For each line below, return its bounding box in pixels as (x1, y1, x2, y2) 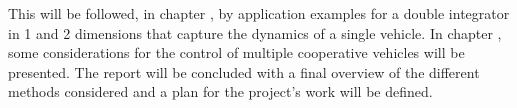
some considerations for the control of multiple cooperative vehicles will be (8, 42, 465, 63)
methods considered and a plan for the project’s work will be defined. (8, 81, 433, 102)
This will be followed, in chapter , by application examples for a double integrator (8, 3, 510, 23)
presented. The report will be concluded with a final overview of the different (8, 61, 480, 82)
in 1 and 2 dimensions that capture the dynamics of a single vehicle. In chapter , (8, 22, 502, 43)
